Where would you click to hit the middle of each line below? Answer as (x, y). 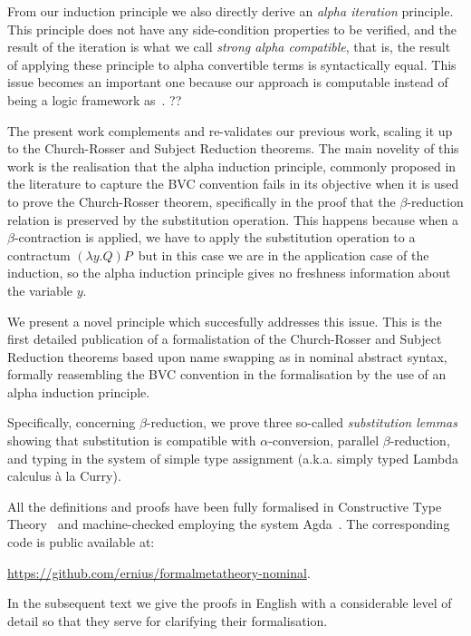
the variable (40, 290)
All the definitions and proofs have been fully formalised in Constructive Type (225, 506)
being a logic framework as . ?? (95, 99)
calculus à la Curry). (64, 476)
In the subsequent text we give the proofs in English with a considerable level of (230, 603)
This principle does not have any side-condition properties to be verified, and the (232, 29)
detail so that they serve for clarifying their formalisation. (168, 620)
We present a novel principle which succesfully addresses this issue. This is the (225, 321)
